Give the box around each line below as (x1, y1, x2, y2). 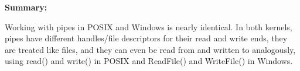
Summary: (5, 1, 47, 13)
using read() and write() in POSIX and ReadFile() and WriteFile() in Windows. (5, 55, 293, 67)
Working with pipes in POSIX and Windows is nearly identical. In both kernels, (5, 20, 292, 33)
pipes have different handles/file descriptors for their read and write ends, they (5, 32, 288, 44)
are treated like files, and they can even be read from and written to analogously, (5, 43, 296, 55)
